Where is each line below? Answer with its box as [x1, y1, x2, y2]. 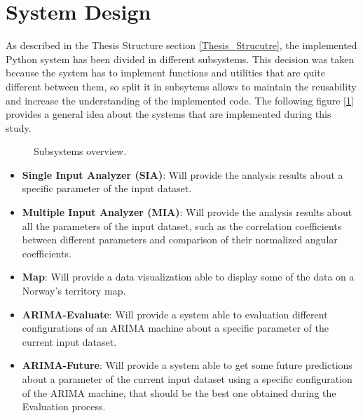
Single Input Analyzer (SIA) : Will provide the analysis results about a [22, 167, 343, 182]
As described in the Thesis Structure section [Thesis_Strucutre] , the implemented [6, 38, 357, 53]
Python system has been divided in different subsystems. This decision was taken [6, 51, 355, 66]
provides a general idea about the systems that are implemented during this [6, 107, 331, 121]
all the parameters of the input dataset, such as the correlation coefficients [22, 218, 342, 233]
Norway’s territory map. [22, 283, 126, 298]
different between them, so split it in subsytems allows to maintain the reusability [6, 79, 357, 93]
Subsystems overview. [34, 144, 127, 159]
